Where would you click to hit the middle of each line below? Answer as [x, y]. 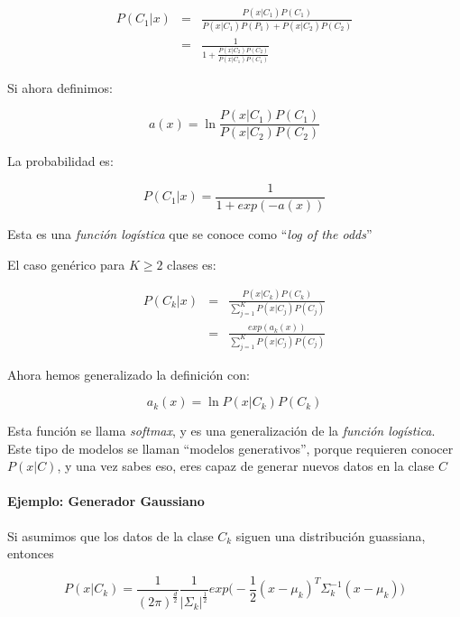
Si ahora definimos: [60, 87]
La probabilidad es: [60, 161]
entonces [31, 553]
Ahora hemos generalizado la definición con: [129, 374]
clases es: [192, 264]
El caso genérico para [66, 264]
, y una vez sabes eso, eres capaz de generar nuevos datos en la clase [246, 466]
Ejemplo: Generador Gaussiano [106, 501]
